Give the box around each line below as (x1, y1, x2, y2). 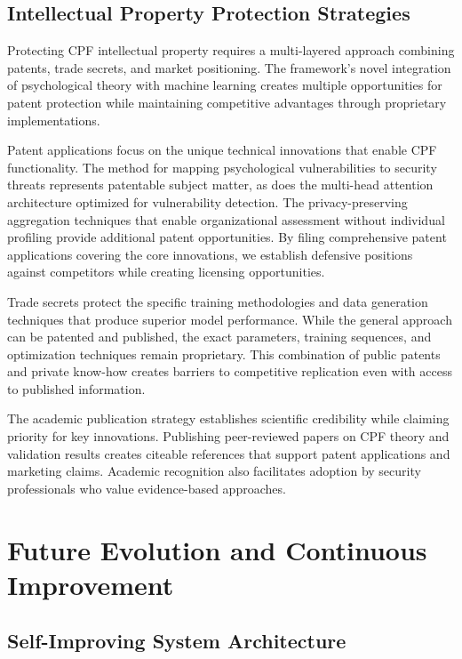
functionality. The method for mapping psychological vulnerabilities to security (7, 157, 437, 176)
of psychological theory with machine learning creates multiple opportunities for (7, 76, 442, 94)
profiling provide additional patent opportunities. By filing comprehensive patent (7, 228, 447, 246)
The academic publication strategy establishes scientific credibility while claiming (7, 409, 450, 428)
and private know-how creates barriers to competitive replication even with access (7, 362, 452, 381)
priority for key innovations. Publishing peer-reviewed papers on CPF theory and (7, 427, 450, 446)
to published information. (7, 379, 146, 398)
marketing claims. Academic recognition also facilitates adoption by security (7, 462, 421, 480)
